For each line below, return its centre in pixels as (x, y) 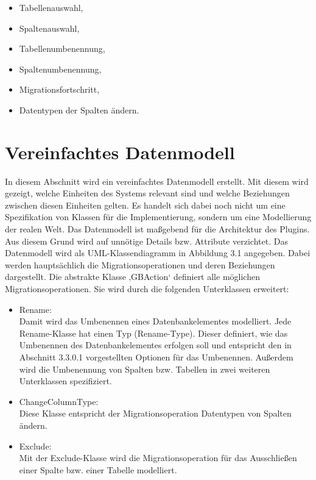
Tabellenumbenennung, (62, 48)
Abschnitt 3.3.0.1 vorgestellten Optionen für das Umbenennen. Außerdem (156, 357)
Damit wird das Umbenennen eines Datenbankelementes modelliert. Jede (155, 321)
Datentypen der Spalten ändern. (79, 109)
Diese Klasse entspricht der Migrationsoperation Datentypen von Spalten (155, 413)
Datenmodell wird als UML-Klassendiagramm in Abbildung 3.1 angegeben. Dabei (158, 253)
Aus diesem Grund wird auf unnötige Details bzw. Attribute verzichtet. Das (146, 241)
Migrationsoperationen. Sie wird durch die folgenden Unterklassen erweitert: (147, 289)
